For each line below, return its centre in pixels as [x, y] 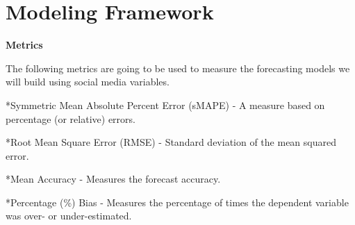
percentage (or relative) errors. [71, 118]
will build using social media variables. [88, 82]
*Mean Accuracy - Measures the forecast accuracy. [113, 179]
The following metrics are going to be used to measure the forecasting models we [178, 68]
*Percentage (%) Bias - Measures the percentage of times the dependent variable [177, 202]
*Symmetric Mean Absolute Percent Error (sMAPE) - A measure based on [165, 105]
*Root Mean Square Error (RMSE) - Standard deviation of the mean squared [171, 142]
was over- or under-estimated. [69, 216]
